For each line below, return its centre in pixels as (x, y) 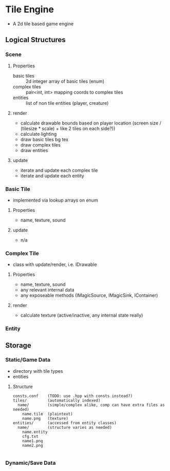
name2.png (33, 445)
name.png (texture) (45, 418)
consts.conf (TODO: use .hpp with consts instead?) (73, 396)
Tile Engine (30, 10)
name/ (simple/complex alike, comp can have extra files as (91, 405)
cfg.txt (30, 436)
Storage (18, 345)
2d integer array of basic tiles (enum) (65, 81)
